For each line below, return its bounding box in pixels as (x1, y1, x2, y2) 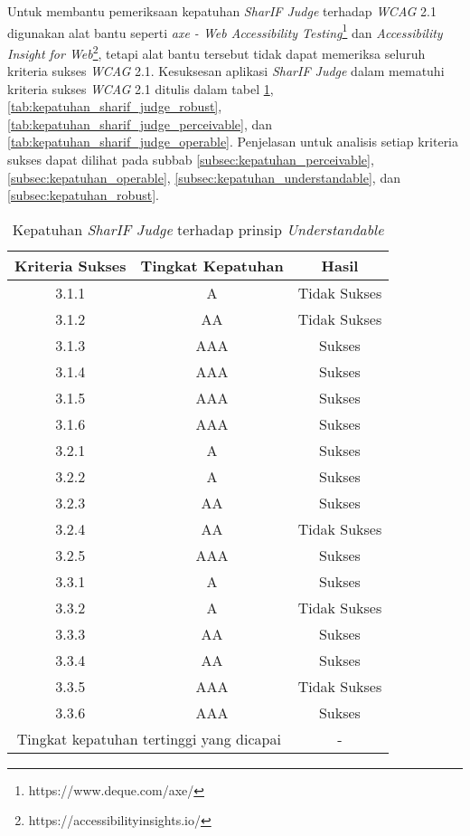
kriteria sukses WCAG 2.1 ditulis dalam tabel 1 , (7, 79, 274, 98)
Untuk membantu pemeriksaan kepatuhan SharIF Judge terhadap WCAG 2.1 (7, 2, 437, 20)
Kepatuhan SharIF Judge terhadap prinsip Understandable (12, 218, 384, 240)
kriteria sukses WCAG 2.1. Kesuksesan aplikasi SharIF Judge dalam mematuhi (7, 62, 445, 81)
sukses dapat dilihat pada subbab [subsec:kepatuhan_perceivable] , (7, 150, 374, 169)
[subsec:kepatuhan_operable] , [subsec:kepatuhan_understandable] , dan (7, 167, 400, 186)
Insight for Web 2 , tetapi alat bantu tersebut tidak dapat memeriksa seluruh (7, 41, 426, 62)
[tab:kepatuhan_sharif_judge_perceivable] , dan (7, 114, 273, 133)
